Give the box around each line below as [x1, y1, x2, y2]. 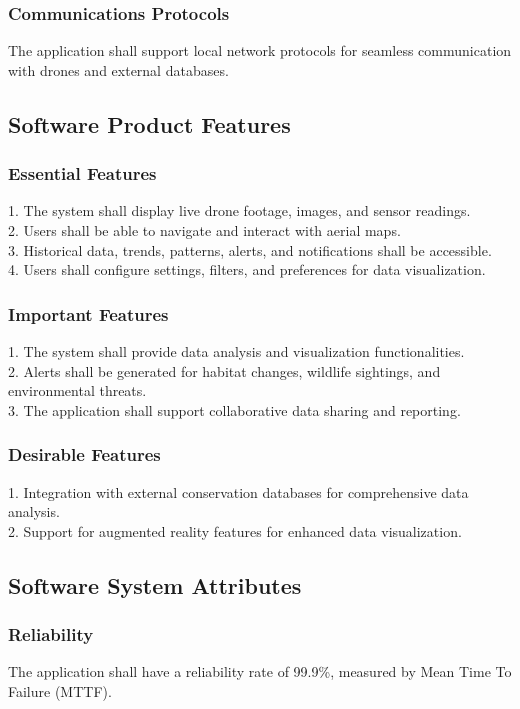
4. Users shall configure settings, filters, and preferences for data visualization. [8, 259, 486, 280]
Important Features [8, 301, 169, 326]
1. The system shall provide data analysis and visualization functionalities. [8, 341, 465, 361]
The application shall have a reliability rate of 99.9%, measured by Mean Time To [8, 661, 512, 682]
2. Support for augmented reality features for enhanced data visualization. [8, 520, 462, 541]
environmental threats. [8, 380, 147, 401]
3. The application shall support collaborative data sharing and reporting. [8, 399, 461, 420]
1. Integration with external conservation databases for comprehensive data [8, 481, 469, 502]
